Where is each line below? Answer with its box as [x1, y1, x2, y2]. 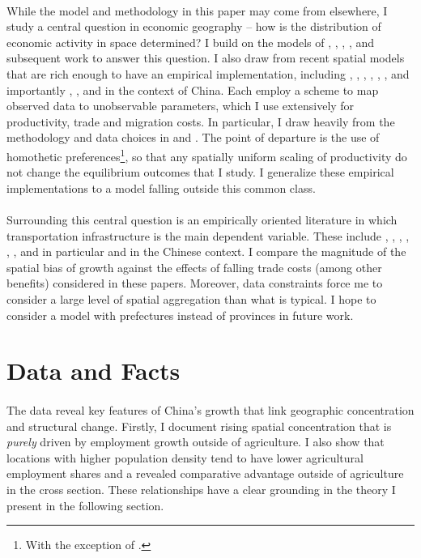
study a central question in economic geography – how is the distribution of [6, 18, 381, 35]
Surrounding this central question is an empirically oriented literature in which [6, 211, 398, 228]
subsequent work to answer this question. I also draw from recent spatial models [6, 49, 405, 66]
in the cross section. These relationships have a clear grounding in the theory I [6, 481, 396, 498]
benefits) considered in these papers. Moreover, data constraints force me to [6, 275, 383, 292]
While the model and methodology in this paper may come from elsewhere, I [6, 2, 388, 19]
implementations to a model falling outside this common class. [6, 179, 316, 196]
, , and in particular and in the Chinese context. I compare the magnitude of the [6, 243, 406, 260]
